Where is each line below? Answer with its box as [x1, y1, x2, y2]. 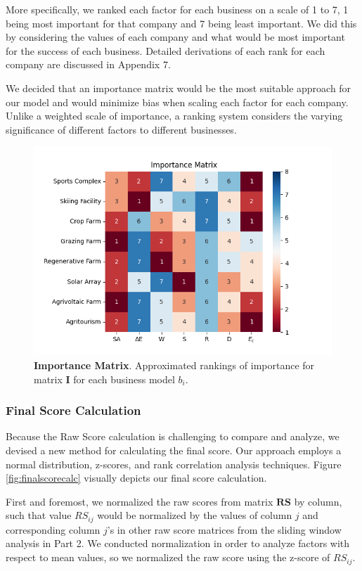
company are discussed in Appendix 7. [6, 57, 171, 72]
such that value [6, 508, 72, 522]
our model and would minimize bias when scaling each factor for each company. [6, 94, 349, 109]
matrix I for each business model [34, 371, 175, 386]
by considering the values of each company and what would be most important [6, 30, 345, 44]
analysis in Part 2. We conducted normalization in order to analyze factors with [6, 536, 350, 551]
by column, [294, 494, 342, 508]
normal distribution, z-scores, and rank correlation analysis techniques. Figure [6, 456, 342, 471]
